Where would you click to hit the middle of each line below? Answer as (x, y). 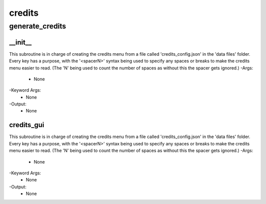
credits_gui (27, 125)
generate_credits (38, 26)
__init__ (20, 42)
